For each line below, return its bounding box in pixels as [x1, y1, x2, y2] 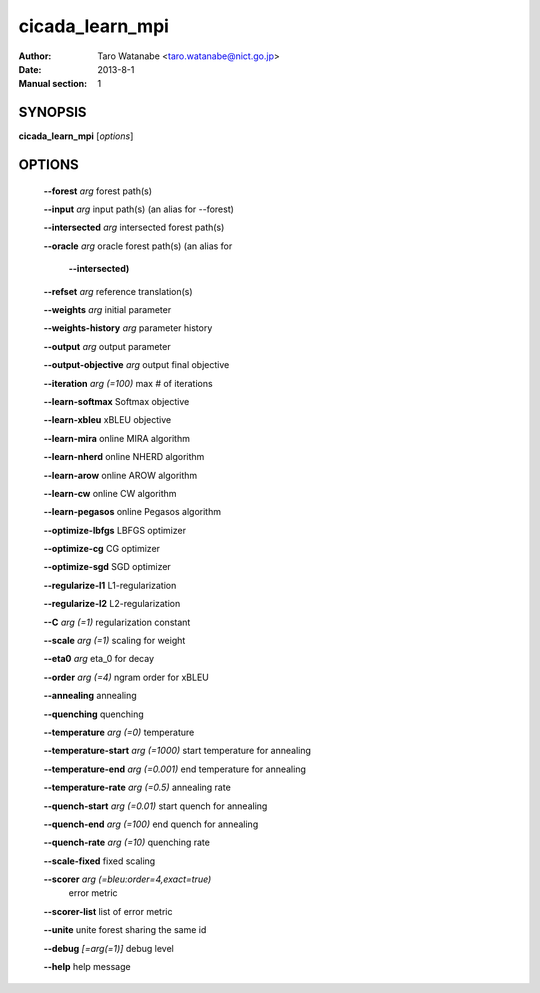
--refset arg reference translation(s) [43, 285, 194, 297]
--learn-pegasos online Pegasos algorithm [43, 506, 222, 518]
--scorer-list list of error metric [43, 905, 173, 917]
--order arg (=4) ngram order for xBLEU [43, 671, 209, 683]
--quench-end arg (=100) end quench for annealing [43, 818, 259, 830]
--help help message [43, 961, 131, 973]
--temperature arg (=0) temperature [43, 726, 195, 738]
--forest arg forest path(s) [43, 185, 153, 197]
